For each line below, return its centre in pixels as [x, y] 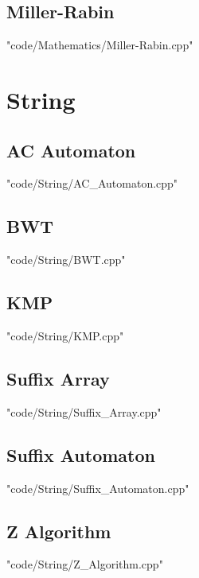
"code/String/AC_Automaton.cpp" [92, 183]
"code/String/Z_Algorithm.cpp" [85, 564]
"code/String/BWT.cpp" [66, 260]
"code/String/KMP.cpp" [65, 335]
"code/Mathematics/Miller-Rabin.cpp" [100, 45]
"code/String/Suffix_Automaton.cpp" [98, 488]
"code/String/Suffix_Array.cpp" [84, 411]
